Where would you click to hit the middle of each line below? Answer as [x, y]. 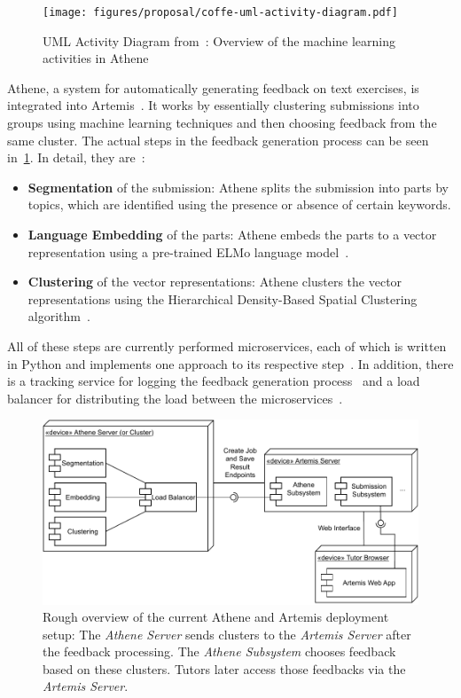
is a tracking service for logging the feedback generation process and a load [214, 381]
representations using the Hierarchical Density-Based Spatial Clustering [223, 298]
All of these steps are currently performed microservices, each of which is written [227, 345]
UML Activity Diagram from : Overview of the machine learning [219, 40]
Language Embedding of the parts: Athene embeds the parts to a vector [232, 234]
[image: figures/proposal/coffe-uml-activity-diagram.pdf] [220, 12]
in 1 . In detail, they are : [76, 157]
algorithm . [59, 316]
